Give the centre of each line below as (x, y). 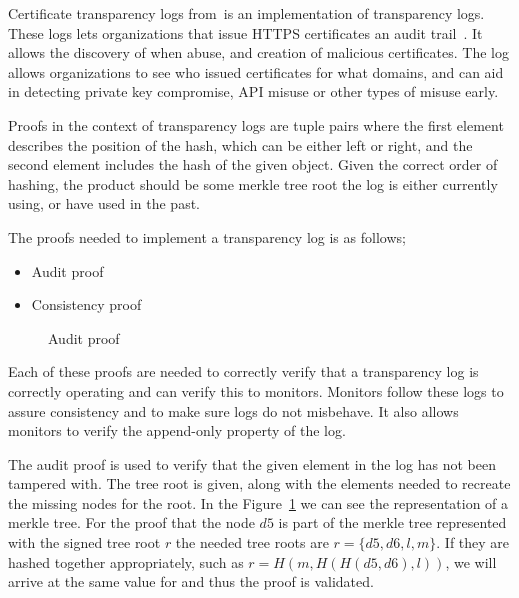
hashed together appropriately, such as (126, 561)
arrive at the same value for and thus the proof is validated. (191, 581)
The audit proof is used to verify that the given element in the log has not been (252, 463)
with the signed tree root (84, 542)
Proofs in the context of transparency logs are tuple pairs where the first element (256, 124)
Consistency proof (86, 304)
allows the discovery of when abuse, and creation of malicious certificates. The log (258, 52)
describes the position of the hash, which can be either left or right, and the (240, 144)
